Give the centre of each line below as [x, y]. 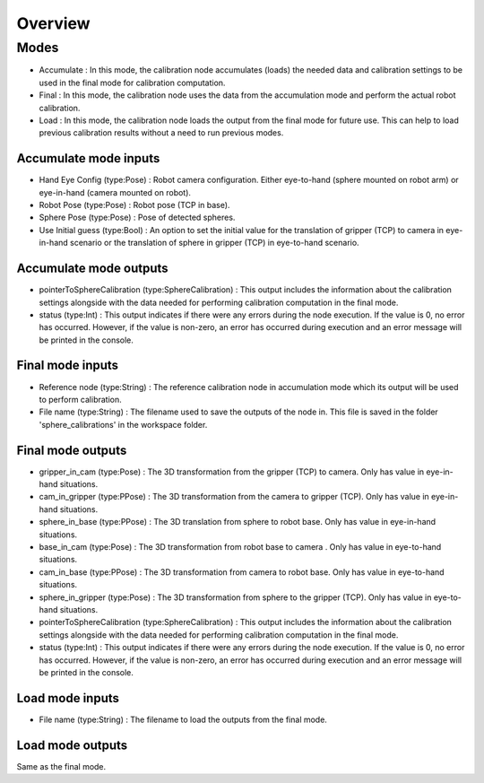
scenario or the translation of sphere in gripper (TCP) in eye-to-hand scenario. [215, 243]
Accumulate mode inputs [88, 158]
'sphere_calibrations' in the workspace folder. [123, 424]
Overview [53, 23]
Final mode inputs [68, 365]
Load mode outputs [72, 745]
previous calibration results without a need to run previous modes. [161, 133]
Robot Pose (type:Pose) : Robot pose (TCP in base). [134, 205]
